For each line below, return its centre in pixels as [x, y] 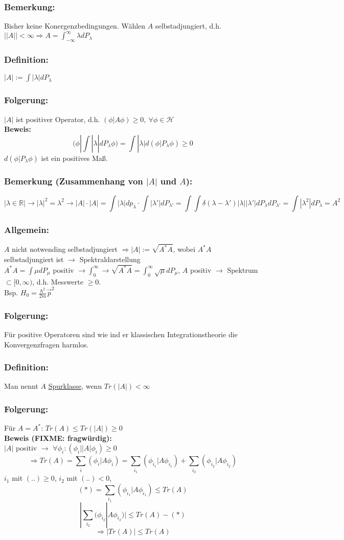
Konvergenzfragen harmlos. [47, 344]
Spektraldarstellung [110, 259]
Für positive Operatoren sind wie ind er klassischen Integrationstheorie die [121, 334]
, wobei [184, 249]
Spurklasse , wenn [75, 386]
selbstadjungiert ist [34, 259]
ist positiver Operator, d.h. [58, 119]
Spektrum [243, 269]
